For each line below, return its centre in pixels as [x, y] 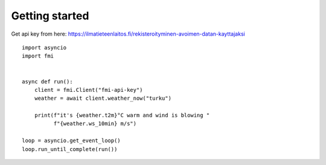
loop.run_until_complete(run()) [70, 149]
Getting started [50, 16]
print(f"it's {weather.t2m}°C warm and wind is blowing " [122, 115]
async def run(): [47, 81]
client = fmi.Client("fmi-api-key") [88, 90]
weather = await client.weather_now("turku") [103, 99]
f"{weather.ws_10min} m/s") [95, 124]
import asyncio [44, 47]
